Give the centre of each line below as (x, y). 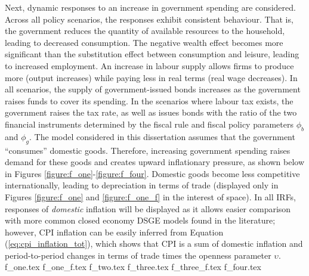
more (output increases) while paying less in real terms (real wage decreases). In (151, 77)
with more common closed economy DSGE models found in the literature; (140, 220)
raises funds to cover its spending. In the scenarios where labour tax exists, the (149, 100)
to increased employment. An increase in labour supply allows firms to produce (149, 65)
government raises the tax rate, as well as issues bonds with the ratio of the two (151, 112)
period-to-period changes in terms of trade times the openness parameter (138, 255)
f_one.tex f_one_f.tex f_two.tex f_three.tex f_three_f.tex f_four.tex (133, 267)
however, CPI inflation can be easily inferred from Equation (114, 232)
